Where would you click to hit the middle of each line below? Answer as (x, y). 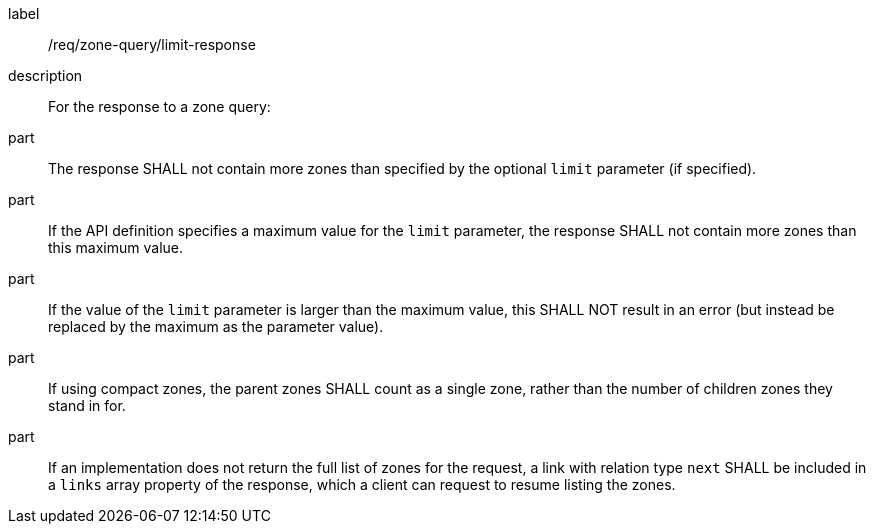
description (45, 75)
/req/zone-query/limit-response (152, 44)
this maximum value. (116, 247)
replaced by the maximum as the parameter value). (216, 326)
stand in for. (87, 405)
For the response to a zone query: (159, 106)
